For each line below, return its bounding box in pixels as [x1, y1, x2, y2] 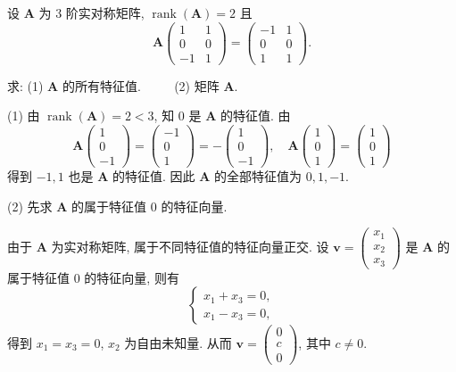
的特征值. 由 [220, 106, 291, 125]
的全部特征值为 [214, 167, 303, 186]
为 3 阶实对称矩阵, [38, 4, 145, 21]
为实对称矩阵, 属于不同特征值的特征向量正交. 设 [51, 237, 329, 256]
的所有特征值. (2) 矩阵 [62, 76, 220, 95]
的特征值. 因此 [112, 167, 195, 186]
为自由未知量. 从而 [124, 333, 232, 351]
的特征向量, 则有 [84, 268, 179, 286]
